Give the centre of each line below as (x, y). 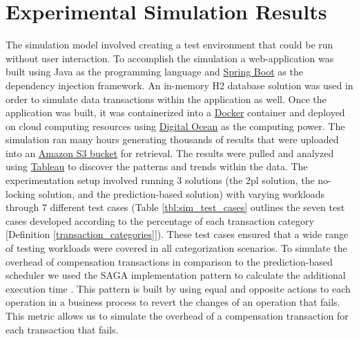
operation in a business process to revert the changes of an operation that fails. (173, 302)
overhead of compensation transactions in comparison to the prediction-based (169, 261)
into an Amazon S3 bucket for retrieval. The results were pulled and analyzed (170, 153)
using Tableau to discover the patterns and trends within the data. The (157, 166)
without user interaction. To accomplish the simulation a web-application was (170, 58)
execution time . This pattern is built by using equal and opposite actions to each (178, 288)
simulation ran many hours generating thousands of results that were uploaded (172, 139)
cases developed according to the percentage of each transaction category (160, 220)
